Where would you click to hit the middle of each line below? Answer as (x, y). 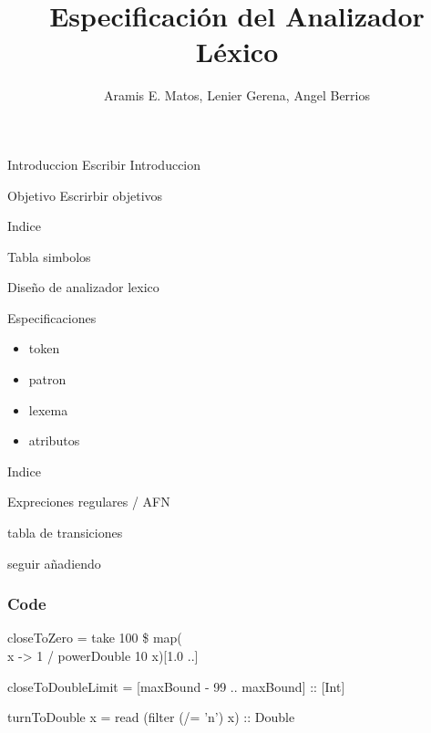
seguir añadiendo (54, 563)
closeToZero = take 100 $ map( (95, 638)
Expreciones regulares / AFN (89, 502)
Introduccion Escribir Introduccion (104, 164)
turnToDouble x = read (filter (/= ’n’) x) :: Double (151, 717)
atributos (54, 440)
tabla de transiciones (65, 533)
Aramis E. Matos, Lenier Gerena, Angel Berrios (237, 95)
